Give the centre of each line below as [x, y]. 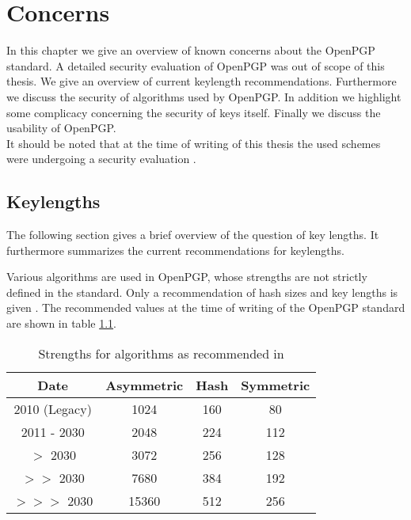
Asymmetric [145, 385]
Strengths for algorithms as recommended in [161, 353]
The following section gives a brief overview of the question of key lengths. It [193, 235]
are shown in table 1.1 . [61, 323]
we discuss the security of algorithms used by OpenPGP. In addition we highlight [204, 96]
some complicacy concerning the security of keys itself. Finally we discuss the [194, 112]
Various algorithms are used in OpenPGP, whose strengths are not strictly [187, 277]
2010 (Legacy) [53, 408]
